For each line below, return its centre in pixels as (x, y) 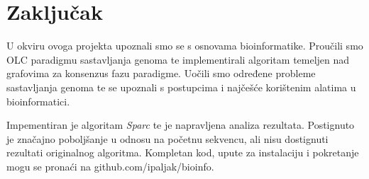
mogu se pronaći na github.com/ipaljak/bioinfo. (110, 166)
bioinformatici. (38, 101)
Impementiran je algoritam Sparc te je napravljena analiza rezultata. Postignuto (181, 125)
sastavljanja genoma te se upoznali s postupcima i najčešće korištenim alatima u (181, 87)
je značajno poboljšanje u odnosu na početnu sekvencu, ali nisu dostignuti (167, 138)
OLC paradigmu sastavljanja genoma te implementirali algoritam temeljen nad (178, 59)
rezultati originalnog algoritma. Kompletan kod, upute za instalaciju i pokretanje (183, 152)
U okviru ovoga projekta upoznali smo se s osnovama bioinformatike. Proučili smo (185, 46)
